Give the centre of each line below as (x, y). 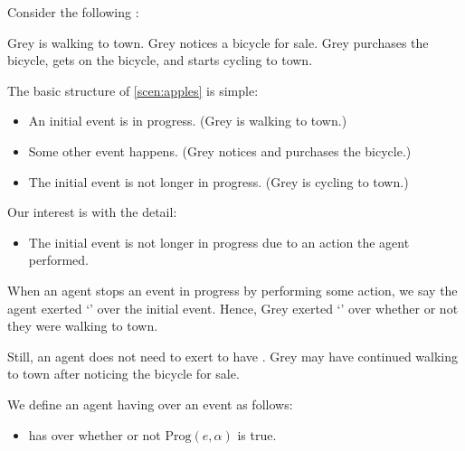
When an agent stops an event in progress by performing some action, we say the (232, 290)
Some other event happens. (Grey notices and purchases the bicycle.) (220, 150)
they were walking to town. (83, 326)
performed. (59, 260)
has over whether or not (95, 434)
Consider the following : (73, 12)
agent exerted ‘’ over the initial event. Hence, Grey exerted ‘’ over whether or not (233, 308)
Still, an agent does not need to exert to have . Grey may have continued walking (233, 356)
